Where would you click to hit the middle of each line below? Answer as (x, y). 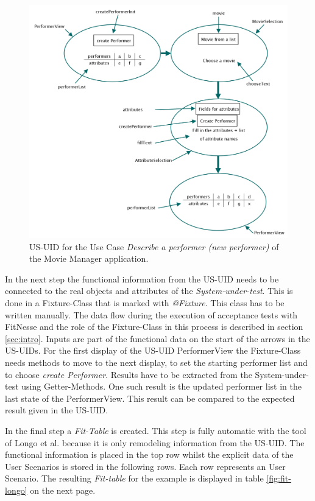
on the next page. (63, 490)
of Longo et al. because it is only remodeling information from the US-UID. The (155, 442)
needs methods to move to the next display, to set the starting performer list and (156, 362)
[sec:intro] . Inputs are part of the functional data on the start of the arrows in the (157, 338)
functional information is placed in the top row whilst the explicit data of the (149, 454)
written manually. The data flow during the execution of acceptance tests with (151, 314)
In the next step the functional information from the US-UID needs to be (142, 279)
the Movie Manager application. (89, 258)
